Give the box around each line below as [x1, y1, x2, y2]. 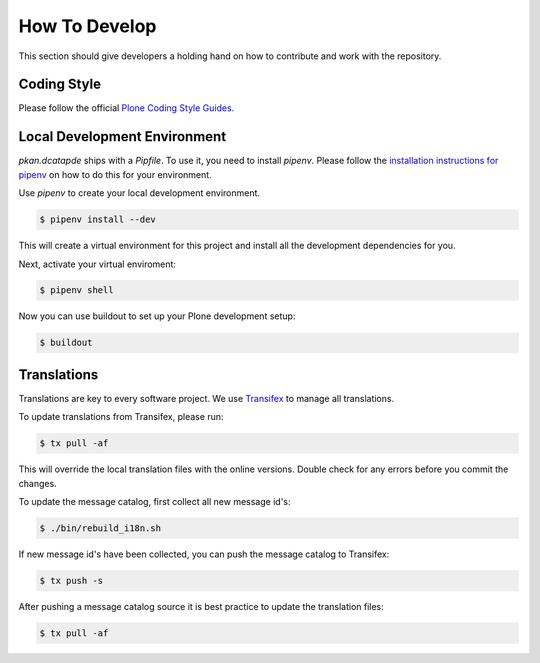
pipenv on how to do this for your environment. [18, 168, 212, 180]
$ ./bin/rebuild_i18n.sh [39, 523, 162, 534]
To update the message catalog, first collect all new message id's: [18, 496, 291, 508]
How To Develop [18, 15, 157, 37]
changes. [18, 477, 57, 489]
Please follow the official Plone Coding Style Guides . [18, 102, 235, 114]
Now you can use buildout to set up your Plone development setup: [18, 310, 296, 322]
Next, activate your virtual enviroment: [18, 258, 177, 270]
